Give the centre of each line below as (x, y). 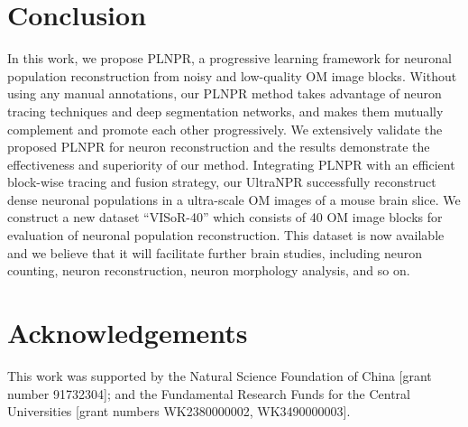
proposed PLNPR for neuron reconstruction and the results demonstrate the (219, 147)
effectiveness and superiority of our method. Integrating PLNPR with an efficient (231, 164)
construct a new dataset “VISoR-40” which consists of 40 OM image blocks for (225, 217)
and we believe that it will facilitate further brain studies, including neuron (215, 252)
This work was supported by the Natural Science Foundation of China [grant (220, 375)
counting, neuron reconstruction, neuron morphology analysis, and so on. (209, 270)
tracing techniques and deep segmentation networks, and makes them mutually (225, 111)
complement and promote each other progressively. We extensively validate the (225, 129)
